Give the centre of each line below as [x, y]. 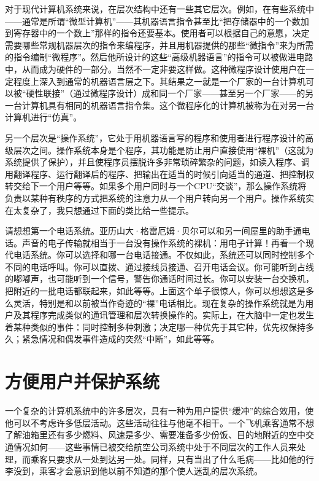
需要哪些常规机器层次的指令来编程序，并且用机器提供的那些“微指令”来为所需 [159, 45]
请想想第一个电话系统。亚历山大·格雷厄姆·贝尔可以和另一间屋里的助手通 [153, 231]
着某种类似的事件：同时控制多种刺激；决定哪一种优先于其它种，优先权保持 [155, 327]
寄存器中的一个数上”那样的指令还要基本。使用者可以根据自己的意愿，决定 [161, 33]
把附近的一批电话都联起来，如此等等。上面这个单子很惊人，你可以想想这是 [155, 291]
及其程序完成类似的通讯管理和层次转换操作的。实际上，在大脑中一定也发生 [163, 315]
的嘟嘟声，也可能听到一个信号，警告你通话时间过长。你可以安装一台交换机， [159, 279]
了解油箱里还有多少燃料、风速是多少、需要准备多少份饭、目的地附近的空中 [155, 435]
